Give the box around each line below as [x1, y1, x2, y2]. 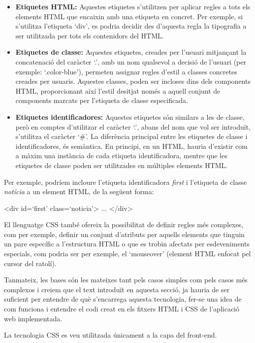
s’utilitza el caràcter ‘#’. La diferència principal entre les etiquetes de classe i [15, 131, 248, 141]
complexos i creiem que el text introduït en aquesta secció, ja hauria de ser [4, 284, 230, 294]
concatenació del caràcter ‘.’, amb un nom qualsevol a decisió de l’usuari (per [15, 56, 246, 67]
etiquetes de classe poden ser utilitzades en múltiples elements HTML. [15, 160, 228, 170]
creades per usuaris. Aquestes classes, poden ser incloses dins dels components [15, 76, 251, 86]
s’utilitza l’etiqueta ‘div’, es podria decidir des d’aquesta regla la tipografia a [15, 21, 247, 31]
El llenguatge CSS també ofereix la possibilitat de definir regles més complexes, [4, 219, 244, 230]
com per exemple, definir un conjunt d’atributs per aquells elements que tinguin [4, 229, 245, 239]
